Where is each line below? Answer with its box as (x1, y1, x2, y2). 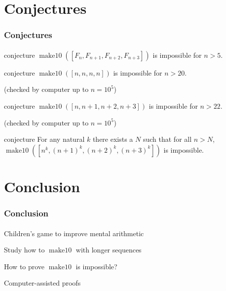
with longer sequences (75, 245, 142, 255)
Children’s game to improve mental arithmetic (4, 228, 144, 238)
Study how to (4, 245, 45, 255)
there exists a (92, 134, 133, 144)
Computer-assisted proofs (4, 278, 81, 288)
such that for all (143, 134, 192, 144)
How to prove (4, 261, 45, 271)
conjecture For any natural (4, 134, 85, 144)
